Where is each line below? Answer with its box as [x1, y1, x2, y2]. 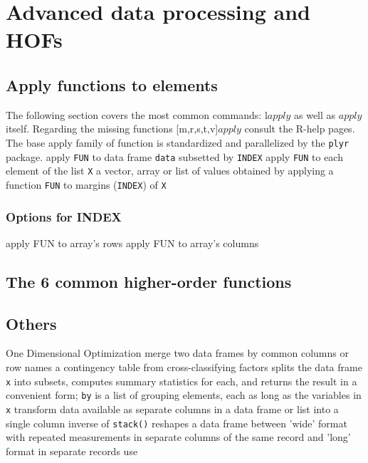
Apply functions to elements [6, 73, 218, 95]
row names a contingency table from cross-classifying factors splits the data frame [6, 359, 362, 374]
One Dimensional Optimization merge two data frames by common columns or [6, 345, 349, 360]
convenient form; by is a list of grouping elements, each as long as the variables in [6, 387, 362, 402]
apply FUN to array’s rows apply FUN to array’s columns [6, 235, 259, 250]
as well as [294, 107, 336, 122]
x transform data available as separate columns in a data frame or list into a [6, 401, 339, 416]
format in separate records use [6, 443, 138, 458]
